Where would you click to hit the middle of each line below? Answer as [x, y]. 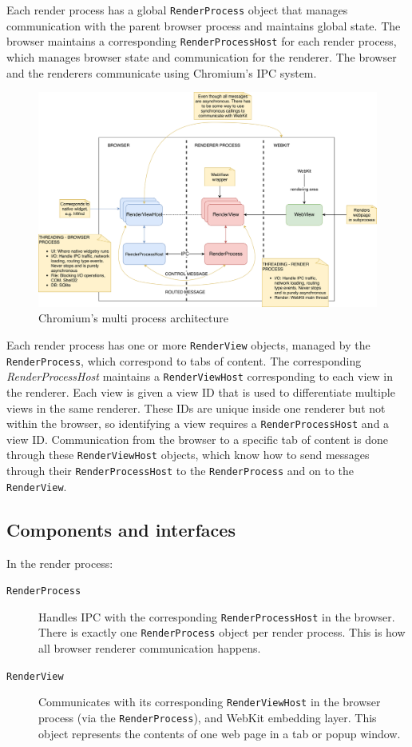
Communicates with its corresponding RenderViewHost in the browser [210, 702]
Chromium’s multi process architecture [133, 318]
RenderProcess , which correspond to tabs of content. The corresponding [184, 360]
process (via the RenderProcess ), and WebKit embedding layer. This [208, 718]
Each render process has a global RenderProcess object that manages [177, 10]
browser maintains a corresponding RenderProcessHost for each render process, [202, 41]
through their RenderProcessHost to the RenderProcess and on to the [180, 471]
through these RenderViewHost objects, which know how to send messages [188, 455]
